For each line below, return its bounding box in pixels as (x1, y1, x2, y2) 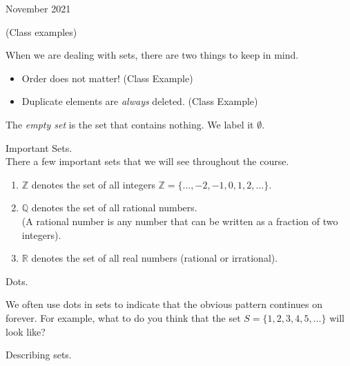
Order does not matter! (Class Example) (21, 70, 193, 85)
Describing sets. (6, 347, 72, 362)
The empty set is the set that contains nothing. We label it (6, 117, 254, 131)
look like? (6, 324, 46, 338)
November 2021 (6, 1, 71, 15)
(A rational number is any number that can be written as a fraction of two (21, 213, 338, 228)
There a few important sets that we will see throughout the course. (6, 154, 289, 168)
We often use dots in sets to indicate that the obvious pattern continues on (6, 297, 322, 311)
